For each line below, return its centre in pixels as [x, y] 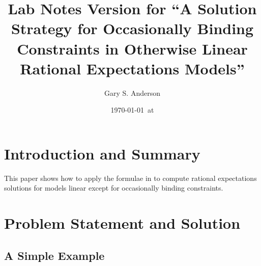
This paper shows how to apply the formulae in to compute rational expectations [130, 178]
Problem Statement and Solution [122, 223]
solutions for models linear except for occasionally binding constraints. [114, 188]
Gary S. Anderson [132, 92]
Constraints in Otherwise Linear [132, 48]
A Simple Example [54, 255]
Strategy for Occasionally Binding [132, 28]
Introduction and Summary [102, 153]
